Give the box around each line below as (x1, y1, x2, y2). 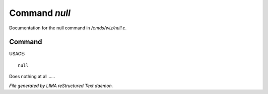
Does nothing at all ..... (9, 74, 55, 80)
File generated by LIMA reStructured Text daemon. (9, 83, 113, 89)
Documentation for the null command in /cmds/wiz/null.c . (9, 25, 127, 31)
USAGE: (9, 51, 26, 57)
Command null (9, 7, 71, 18)
